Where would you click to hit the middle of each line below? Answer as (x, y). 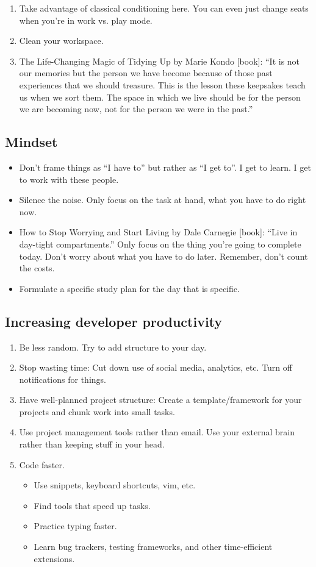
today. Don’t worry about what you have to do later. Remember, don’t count (163, 256)
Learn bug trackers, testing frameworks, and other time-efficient (153, 547)
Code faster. (42, 464)
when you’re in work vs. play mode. (86, 20)
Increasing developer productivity (114, 321)
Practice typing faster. (75, 526)
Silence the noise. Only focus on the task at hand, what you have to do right (163, 200)
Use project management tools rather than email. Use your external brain (157, 432)
